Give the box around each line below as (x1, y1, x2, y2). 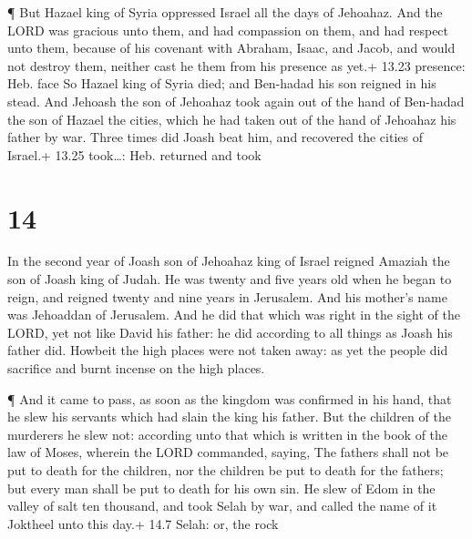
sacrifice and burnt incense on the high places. (7, 359, 265, 378)
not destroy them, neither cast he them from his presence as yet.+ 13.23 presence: (7, 56, 466, 75)
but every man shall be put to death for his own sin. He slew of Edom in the (7, 478, 436, 497)
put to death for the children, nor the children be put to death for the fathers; (7, 461, 444, 479)
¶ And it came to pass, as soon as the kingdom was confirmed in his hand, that (7, 389, 452, 408)
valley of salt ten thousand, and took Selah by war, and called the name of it (7, 496, 437, 515)
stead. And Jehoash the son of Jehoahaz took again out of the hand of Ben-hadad (7, 91, 465, 110)
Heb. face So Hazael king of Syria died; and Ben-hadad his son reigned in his (7, 74, 436, 93)
